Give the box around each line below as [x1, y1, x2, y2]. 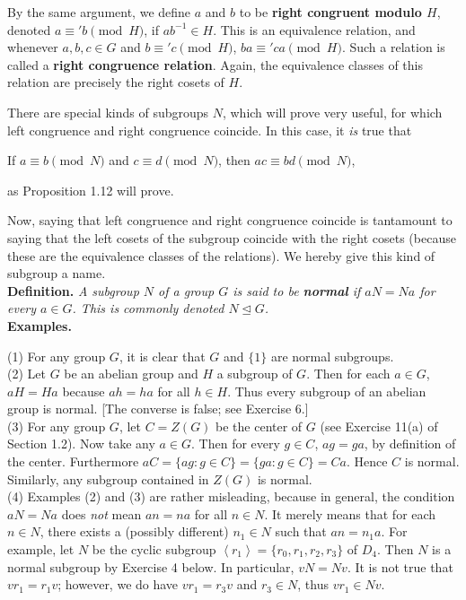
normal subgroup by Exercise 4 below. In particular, [7, 557, 295, 576]
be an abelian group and [64, 364, 198, 383]
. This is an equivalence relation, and [213, 20, 416, 39]
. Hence [346, 452, 388, 471]
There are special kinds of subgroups [7, 102, 209, 121]
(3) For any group [7, 416, 106, 435]
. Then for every [191, 434, 280, 453]
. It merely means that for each [264, 504, 436, 523]
